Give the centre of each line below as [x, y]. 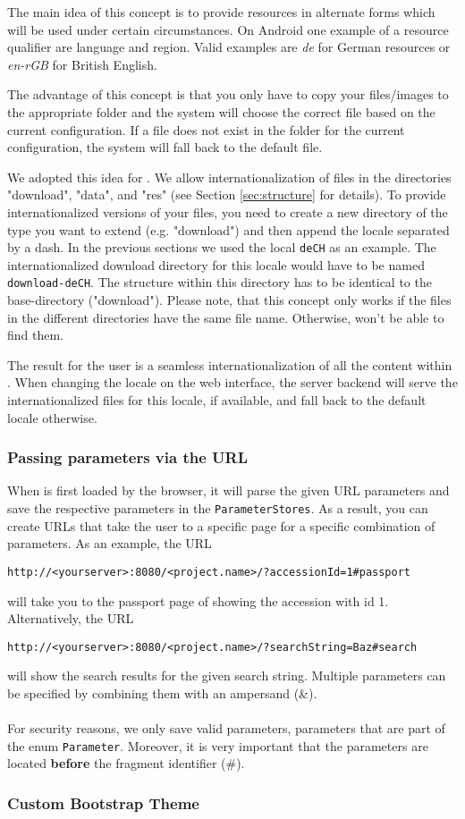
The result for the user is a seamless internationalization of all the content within [230, 364]
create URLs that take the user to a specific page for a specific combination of [221, 525]
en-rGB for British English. [82, 64]
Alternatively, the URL [71, 618]
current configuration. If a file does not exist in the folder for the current [206, 129]
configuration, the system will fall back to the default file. [165, 147]
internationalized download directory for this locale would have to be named [216, 264]
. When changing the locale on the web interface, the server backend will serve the [232, 382]
